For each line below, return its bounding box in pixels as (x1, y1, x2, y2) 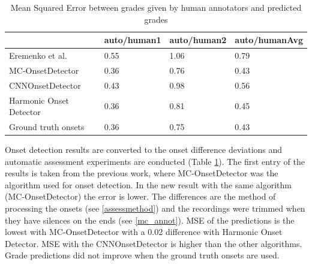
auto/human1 (104, 34, 161, 46)
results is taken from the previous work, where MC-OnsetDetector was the (5, 167, 278, 179)
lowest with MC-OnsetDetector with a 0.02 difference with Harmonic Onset (5, 225, 283, 238)
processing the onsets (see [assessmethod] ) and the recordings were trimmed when (5, 202, 305, 215)
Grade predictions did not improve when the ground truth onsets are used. (5, 249, 280, 261)
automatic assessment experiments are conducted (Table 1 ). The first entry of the (5, 155, 305, 167)
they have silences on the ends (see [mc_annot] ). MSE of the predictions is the (5, 213, 295, 226)
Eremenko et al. (9, 49, 67, 62)
